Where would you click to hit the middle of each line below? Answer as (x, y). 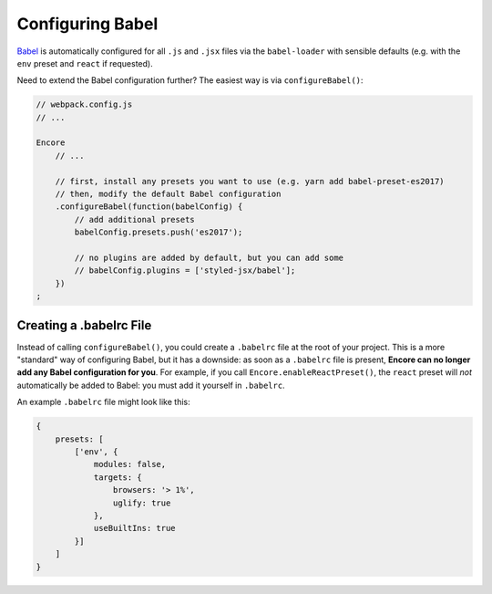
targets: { (118, 477)
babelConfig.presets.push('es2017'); (159, 232)
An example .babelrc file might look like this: (103, 402)
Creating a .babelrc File (84, 325)
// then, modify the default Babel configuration (168, 194)
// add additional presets (134, 219)
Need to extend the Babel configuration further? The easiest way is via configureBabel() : (190, 80)
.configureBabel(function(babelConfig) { (149, 207)
